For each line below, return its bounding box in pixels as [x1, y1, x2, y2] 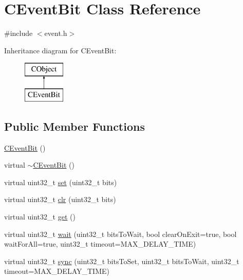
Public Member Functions [4, 118, 145, 134]
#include [4, 28, 33, 38]
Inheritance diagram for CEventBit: [4, 45, 117, 55]
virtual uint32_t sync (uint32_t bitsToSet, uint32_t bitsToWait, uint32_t [4, 255, 239, 266]
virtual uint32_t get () [4, 211, 76, 222]
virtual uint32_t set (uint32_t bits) [4, 176, 117, 187]
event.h [44, 28, 67, 38]
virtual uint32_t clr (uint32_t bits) [4, 194, 116, 205]
